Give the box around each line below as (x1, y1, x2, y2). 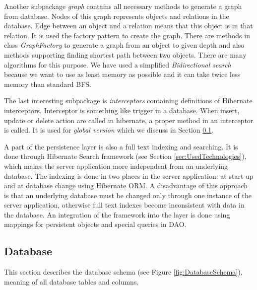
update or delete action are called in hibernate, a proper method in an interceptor (4, 115, 254, 125)
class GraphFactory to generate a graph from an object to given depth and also (4, 40, 245, 50)
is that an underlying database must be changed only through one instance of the (4, 190, 252, 200)
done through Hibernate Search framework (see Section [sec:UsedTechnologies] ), (4, 151, 247, 161)
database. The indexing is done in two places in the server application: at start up (4, 170, 254, 181)
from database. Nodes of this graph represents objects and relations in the (4, 10, 229, 21)
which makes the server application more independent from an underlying (4, 160, 228, 171)
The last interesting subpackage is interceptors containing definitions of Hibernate (4, 95, 253, 106)
